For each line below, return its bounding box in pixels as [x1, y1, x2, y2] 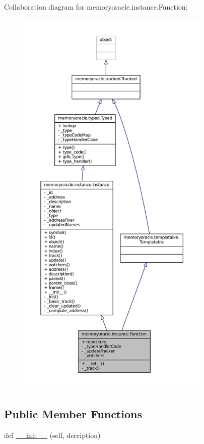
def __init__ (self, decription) [4, 429, 101, 440]
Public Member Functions [4, 406, 142, 421]
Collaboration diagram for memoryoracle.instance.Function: [4, 2, 188, 12]
